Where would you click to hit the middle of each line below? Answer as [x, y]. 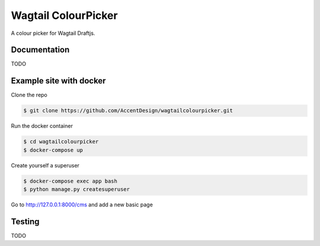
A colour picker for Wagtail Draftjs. [53, 33]
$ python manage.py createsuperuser [77, 190]
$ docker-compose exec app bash [71, 181]
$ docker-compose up [53, 150]
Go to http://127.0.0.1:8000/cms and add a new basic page [82, 205]
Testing [25, 221]
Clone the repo [29, 95]
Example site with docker [58, 81]
